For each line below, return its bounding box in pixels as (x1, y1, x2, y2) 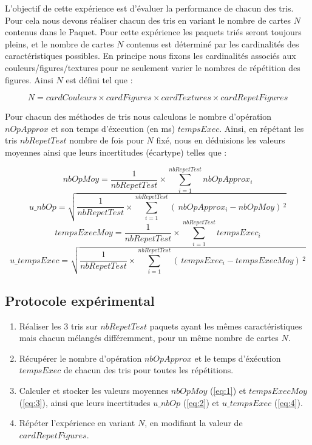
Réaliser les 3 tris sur (19, 319, 98, 332)
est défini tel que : (66, 73, 133, 86)
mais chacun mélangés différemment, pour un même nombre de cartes (19, 331, 279, 344)
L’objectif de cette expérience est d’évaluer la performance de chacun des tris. (5, 2, 294, 14)
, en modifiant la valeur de (144, 416, 243, 429)
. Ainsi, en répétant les (219, 122, 304, 134)
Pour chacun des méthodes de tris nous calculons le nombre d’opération (5, 110, 272, 123)
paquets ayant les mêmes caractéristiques (149, 319, 302, 332)
